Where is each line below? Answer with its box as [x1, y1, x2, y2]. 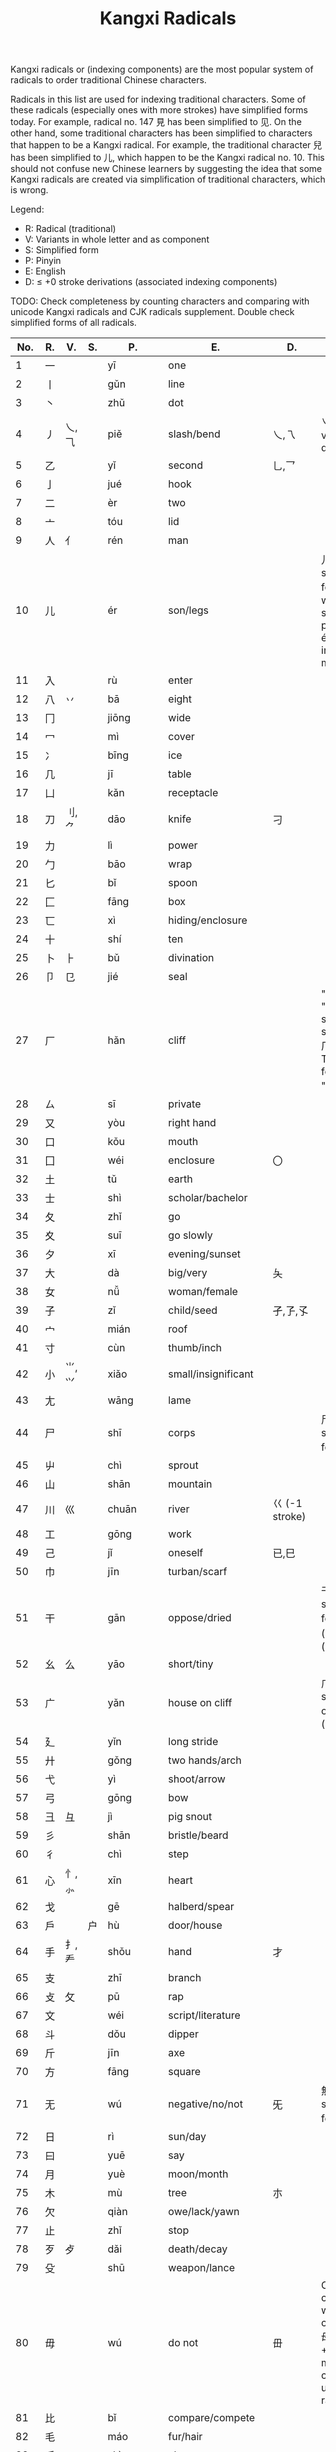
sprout [168, 1458, 199, 1472]
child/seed [168, 1303, 218, 1317]
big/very [168, 1266, 208, 1280]
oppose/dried [168, 1611, 232, 1625]
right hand [168, 1116, 217, 1130]
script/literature [168, 2008, 241, 2022]
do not [168, 2336, 199, 2350]
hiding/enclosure [168, 913, 248, 927]
